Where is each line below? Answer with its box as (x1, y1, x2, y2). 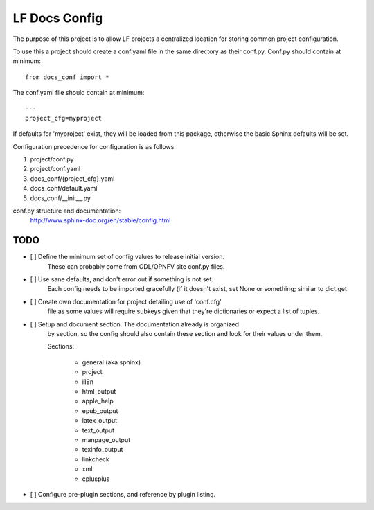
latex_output (82, 416, 118, 425)
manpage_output (82, 435, 131, 443)
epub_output (82, 406, 118, 415)
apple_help (82, 397, 114, 405)
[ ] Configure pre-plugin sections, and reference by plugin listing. (30, 490, 216, 498)
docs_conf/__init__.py (30, 194, 91, 202)
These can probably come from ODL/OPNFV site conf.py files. (47, 262, 225, 270)
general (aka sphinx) (82, 358, 141, 367)
